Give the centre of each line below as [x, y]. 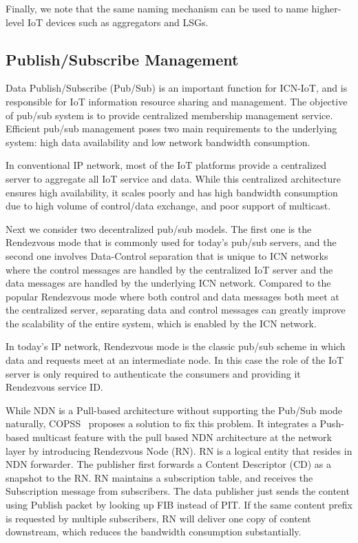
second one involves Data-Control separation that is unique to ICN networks [167, 255]
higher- [326, 8]
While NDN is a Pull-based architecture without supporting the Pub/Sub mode [174, 410]
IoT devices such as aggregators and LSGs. [118, 22]
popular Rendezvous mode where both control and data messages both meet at [172, 296]
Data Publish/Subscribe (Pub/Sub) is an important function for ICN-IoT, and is [177, 88]
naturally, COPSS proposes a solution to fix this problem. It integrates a [161, 423]
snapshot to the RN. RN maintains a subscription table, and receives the [159, 477]
